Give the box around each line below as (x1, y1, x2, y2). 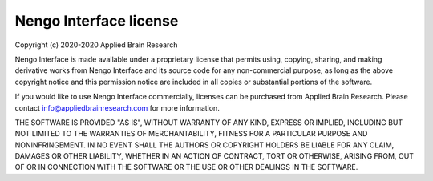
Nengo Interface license (14, 12, 179, 30)
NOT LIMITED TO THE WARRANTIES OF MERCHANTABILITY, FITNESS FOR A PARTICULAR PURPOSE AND (14, 129, 368, 139)
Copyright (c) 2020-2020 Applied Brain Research (14, 40, 178, 50)
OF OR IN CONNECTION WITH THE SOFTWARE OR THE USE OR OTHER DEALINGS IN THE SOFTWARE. (14, 163, 358, 172)
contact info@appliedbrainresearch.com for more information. (14, 103, 220, 112)
